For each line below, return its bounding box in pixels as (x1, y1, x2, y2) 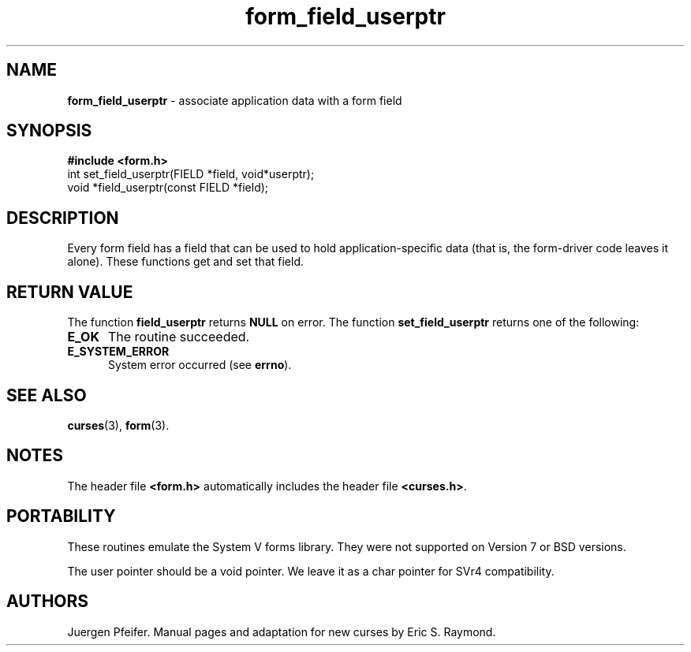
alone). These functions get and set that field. (67, 255, 304, 269)
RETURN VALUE (6, 281, 133, 302)
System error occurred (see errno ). (108, 358, 292, 372)
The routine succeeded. (107, 329, 250, 345)
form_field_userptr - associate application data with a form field (67, 93, 402, 107)
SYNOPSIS (6, 121, 92, 141)
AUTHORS (6, 591, 89, 612)
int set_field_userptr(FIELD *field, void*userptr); (67, 167, 315, 181)
